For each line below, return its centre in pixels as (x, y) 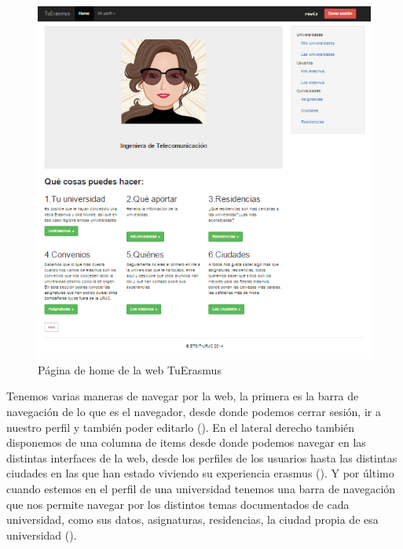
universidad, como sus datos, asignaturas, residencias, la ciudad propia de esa (192, 520)
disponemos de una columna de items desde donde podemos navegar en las (186, 442)
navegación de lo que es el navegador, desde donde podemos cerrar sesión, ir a (194, 412)
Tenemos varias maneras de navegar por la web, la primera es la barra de (183, 396)
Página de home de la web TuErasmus (130, 369)
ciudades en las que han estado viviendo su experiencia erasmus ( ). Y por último (200, 473)
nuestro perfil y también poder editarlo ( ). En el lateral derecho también (181, 427)
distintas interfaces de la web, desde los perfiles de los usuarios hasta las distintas (202, 457)
